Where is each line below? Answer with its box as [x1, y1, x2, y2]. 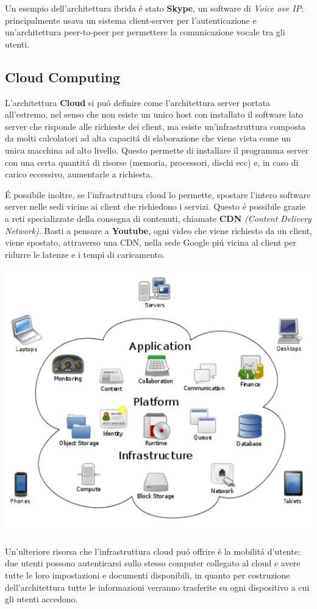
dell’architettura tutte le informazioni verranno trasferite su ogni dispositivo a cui [5, 580, 310, 593]
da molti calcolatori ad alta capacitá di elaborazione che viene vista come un [5, 132, 291, 144]
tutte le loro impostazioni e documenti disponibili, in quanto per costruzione [5, 569, 290, 582]
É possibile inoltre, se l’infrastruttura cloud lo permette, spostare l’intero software [5, 188, 311, 201]
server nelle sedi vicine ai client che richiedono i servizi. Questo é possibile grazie [5, 200, 305, 213]
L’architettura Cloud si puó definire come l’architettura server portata [5, 96, 271, 109]
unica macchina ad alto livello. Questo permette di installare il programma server [5, 143, 309, 156]
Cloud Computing [5, 67, 121, 86]
